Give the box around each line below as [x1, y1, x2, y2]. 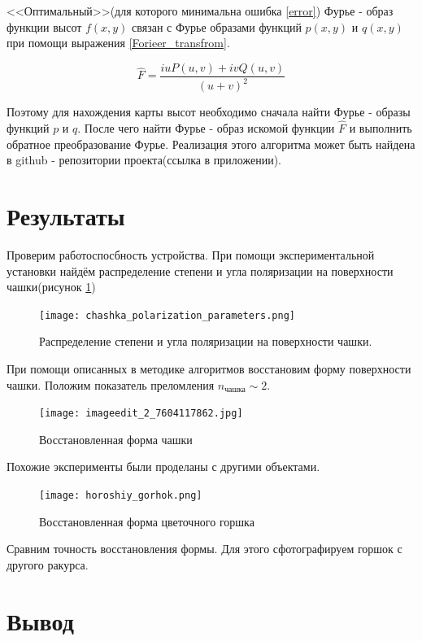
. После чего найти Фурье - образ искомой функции [77, 120, 335, 136]
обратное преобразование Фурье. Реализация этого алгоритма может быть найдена [7, 135, 415, 152]
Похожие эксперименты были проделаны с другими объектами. [7, 458, 320, 475]
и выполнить [349, 120, 412, 136]
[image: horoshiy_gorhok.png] [39, 489, 202, 501]
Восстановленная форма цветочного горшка [39, 512, 255, 530]
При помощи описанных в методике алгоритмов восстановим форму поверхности [7, 360, 411, 377]
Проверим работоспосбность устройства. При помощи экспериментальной [7, 246, 375, 263]
